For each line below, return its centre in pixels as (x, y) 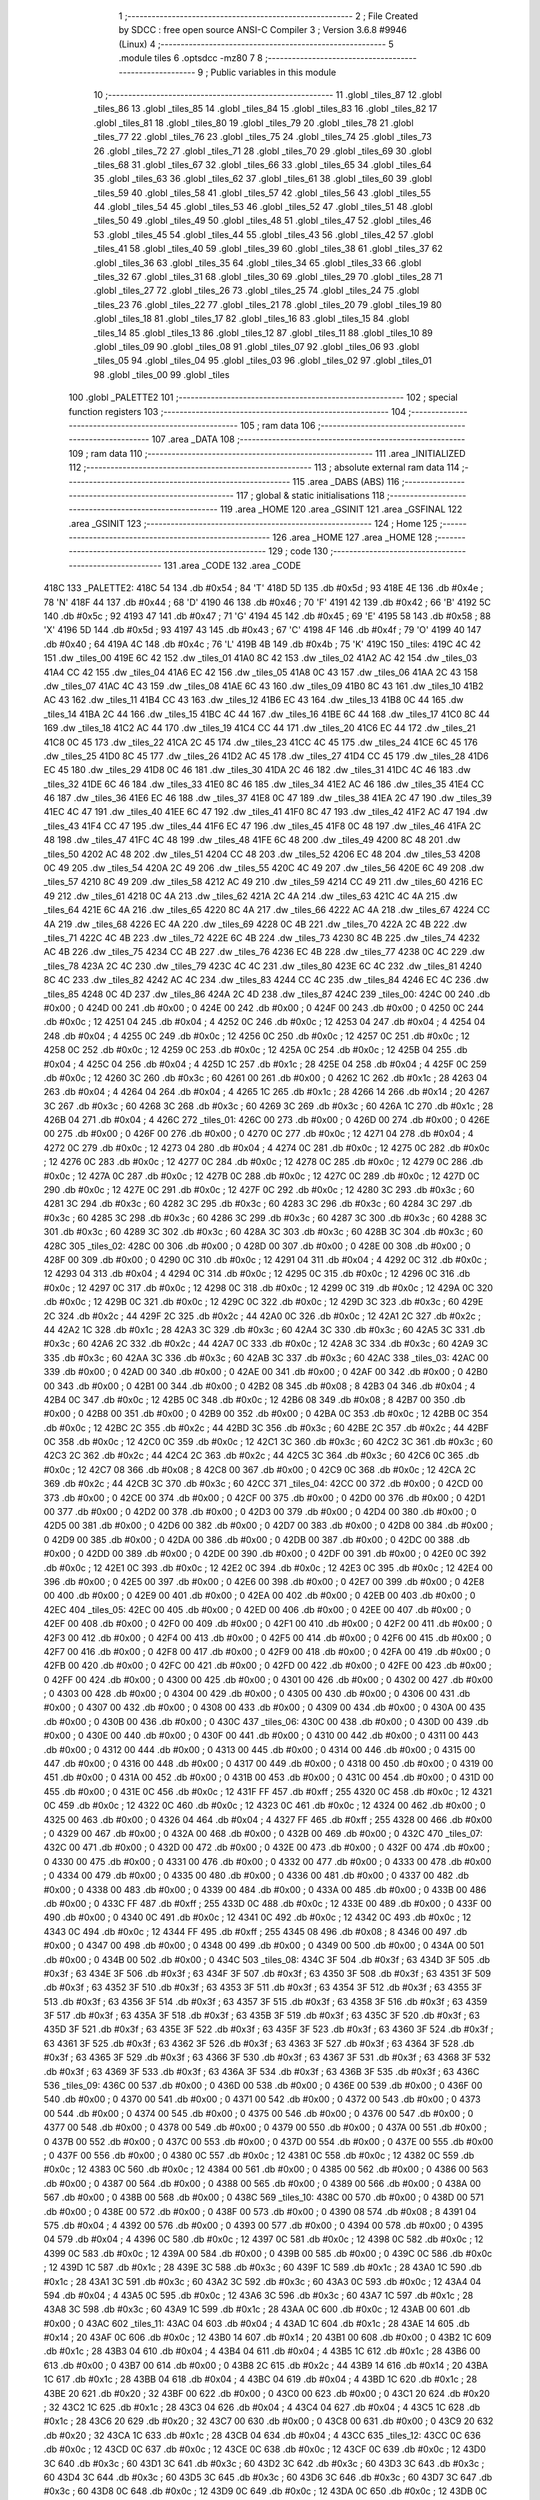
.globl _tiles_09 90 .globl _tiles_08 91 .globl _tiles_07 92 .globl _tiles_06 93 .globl (256, 346)
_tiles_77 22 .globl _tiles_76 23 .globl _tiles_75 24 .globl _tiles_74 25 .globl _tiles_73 (262, 137)
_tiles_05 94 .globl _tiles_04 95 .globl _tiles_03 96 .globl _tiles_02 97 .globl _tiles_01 (262, 361)
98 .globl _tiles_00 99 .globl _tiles (161, 374)
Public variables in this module (273, 72)
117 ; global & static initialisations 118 (310, 495)
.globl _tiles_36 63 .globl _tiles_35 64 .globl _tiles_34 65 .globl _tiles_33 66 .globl (257, 262)
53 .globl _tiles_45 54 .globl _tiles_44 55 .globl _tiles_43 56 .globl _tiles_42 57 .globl (263, 234)
